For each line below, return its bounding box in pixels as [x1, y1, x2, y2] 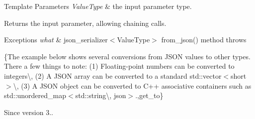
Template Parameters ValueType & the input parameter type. [4, 1, 192, 11]
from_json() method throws [161, 34, 247, 45]
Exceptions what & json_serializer [4, 34, 108, 45]
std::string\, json [75, 90, 126, 101]
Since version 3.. [4, 107, 53, 117]
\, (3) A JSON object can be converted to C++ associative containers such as [13, 80, 252, 91]
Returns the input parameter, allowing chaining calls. [4, 17, 167, 28]
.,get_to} [135, 90, 164, 101]
